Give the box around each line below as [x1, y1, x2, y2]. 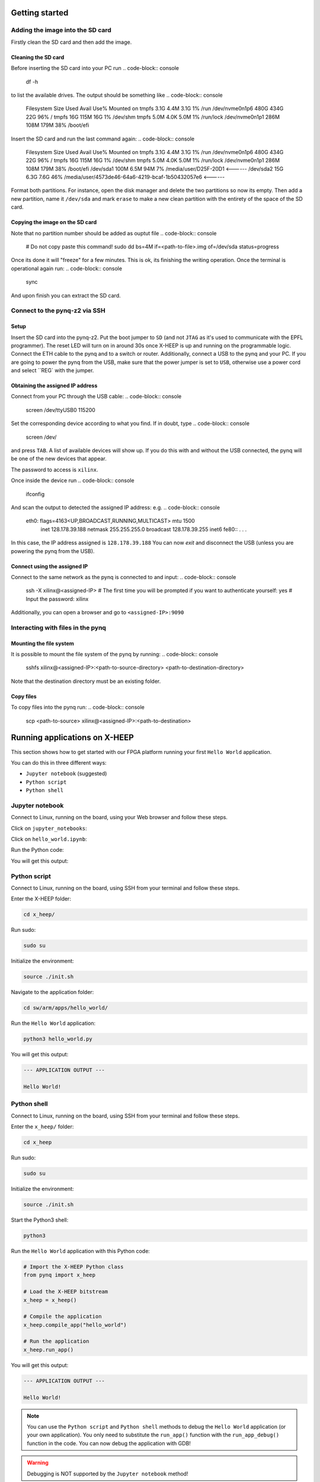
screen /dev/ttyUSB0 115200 [25, 406, 96, 413]
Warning [27, 1459, 49, 1467]
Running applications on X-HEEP [11, 733, 135, 743]
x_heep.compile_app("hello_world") [23, 1321, 127, 1328]
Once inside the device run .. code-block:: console [11, 477, 135, 484]
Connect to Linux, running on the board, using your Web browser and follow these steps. [11, 814, 228, 821]
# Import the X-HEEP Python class [23, 1263, 124, 1270]
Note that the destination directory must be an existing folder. [11, 678, 161, 685]
